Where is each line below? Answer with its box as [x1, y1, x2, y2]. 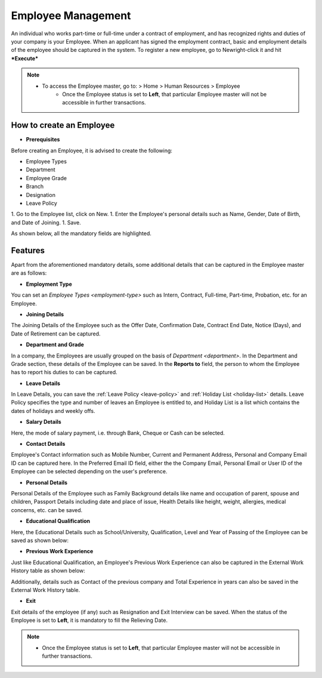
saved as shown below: [11, 537, 69, 544]
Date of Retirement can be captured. [11, 330, 101, 337]
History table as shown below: [11, 567, 86, 574]
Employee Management [11, 9, 131, 22]
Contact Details [26, 440, 66, 448]
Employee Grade [26, 174, 67, 181]
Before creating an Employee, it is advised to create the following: [11, 147, 173, 154]
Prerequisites [26, 136, 60, 143]
